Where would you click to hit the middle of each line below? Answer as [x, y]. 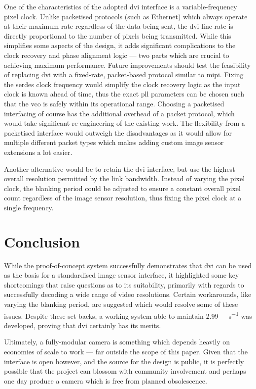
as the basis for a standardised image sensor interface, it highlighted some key [122, 275]
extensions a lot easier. [38, 152]
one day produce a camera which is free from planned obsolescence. [106, 380]
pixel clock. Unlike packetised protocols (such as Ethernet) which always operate [126, 16]
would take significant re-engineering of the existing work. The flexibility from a [125, 123]
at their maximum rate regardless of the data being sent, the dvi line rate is [119, 26]
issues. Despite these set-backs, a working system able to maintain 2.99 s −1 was [128, 315]
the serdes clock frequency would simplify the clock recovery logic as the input [122, 84]
